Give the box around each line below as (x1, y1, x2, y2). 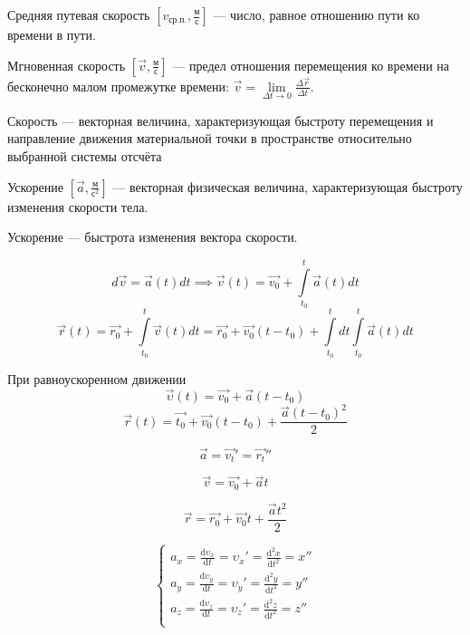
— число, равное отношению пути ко (213, 5, 420, 24)
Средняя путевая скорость (7, 5, 150, 24)
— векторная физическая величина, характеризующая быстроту (112, 177, 463, 196)
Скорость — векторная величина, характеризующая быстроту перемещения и (7, 111, 434, 130)
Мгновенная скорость (7, 55, 126, 74)
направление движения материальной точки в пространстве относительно (7, 129, 412, 148)
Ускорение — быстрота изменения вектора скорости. (7, 227, 298, 246)
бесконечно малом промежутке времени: (7, 76, 229, 95)
